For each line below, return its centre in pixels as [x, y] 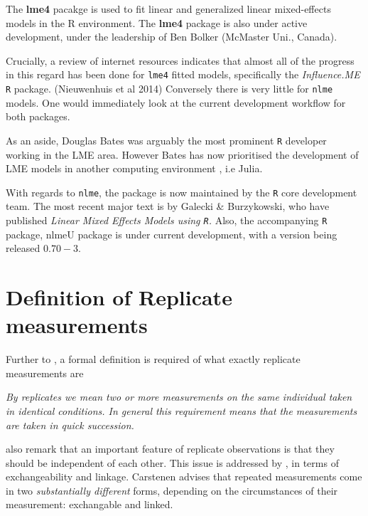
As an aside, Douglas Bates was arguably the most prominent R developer [166, 140]
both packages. [38, 116]
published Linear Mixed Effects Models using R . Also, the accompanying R [167, 220]
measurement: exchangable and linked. [90, 504]
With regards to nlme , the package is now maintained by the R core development [182, 192]
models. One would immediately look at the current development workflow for [176, 102]
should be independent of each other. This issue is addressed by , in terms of [172, 462]
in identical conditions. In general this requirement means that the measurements [182, 410]
